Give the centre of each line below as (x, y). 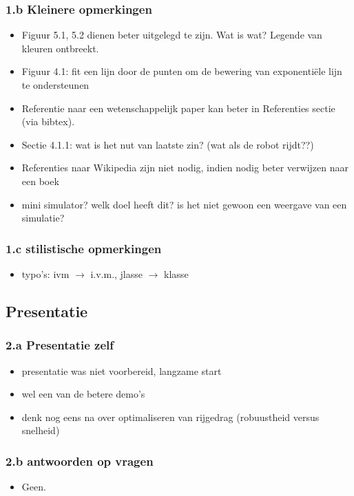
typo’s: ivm (45, 273)
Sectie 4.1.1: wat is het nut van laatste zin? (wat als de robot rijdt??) (168, 144)
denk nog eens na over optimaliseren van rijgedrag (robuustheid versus (170, 417)
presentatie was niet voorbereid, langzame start (122, 370)
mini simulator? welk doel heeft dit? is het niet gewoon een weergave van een (184, 204)
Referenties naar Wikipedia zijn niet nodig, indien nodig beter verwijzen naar (185, 168)
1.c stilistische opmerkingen (84, 248)
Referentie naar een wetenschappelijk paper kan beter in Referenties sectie (178, 108)
